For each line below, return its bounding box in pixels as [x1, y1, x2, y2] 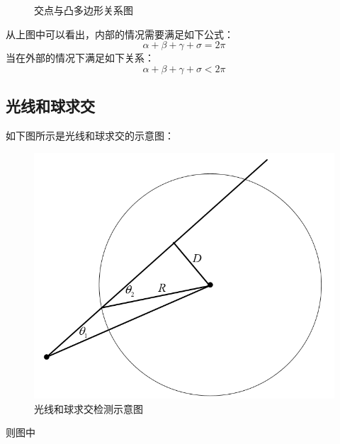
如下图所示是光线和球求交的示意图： [6, 127, 174, 142]
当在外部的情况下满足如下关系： [6, 50, 154, 65]
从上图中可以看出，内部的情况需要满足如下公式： [6, 26, 234, 41]
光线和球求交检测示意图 [34, 401, 143, 416]
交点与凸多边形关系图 [34, 3, 133, 17]
